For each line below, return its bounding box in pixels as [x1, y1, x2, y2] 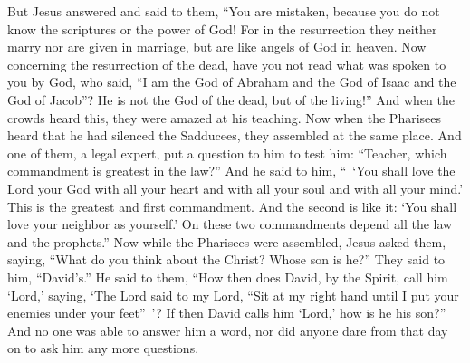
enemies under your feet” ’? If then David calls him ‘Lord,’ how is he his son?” [7, 303, 446, 322]
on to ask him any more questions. [7, 339, 199, 358]
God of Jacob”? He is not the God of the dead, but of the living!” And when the [7, 90, 455, 109]
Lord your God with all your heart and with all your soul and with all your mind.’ [7, 178, 464, 197]
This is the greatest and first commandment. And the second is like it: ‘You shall [7, 196, 457, 215]
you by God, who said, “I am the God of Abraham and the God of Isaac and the [7, 72, 456, 91]
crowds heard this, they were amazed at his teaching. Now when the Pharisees [7, 108, 442, 127]
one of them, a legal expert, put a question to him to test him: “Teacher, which [7, 143, 447, 162]
